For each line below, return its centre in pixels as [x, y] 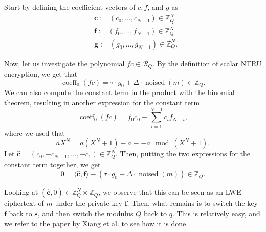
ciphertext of [24, 203]
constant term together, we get [52, 164]
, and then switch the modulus [85, 213]
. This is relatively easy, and [216, 213]
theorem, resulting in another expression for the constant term [102, 102]
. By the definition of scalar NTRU [207, 63]
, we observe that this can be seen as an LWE [170, 192]
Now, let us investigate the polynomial [64, 63]
